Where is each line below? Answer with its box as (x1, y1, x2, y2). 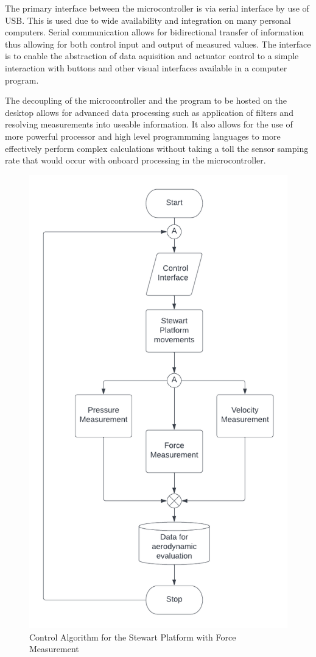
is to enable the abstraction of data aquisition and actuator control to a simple (5, 49, 299, 62)
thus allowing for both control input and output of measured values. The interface (5, 37, 311, 50)
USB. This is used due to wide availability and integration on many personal (5, 13, 291, 26)
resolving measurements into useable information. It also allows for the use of (5, 118, 293, 131)
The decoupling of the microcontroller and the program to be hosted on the (5, 94, 287, 107)
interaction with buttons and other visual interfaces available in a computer (5, 61, 287, 74)
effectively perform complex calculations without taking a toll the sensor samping (5, 142, 309, 154)
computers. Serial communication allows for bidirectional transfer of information (5, 26, 304, 38)
